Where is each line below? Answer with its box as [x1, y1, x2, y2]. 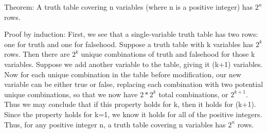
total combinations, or [158, 88, 228, 99]
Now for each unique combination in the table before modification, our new [4, 69, 241, 79]
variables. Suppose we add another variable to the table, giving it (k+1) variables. [4, 58, 263, 69]
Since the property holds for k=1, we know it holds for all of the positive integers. [4, 108, 262, 119]
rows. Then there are [4, 49, 70, 59]
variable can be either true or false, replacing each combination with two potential [4, 79, 263, 90]
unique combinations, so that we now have [4, 88, 138, 99]
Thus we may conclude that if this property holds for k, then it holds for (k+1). [4, 99, 256, 109]
